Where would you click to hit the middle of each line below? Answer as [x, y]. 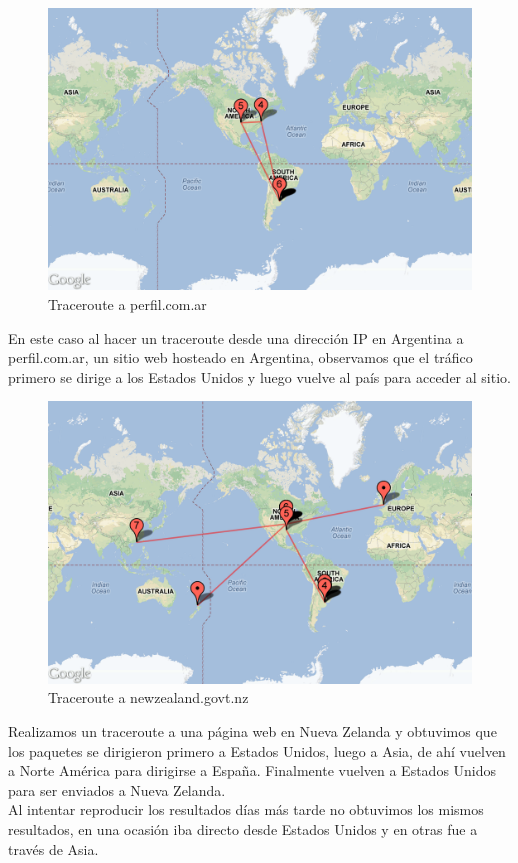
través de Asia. [53, 848]
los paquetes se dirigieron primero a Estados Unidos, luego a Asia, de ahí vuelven [257, 750]
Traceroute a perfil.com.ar [127, 303]
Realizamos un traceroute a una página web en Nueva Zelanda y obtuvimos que [252, 730]
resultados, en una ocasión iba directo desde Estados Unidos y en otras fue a [243, 828]
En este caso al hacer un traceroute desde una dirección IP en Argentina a [236, 337]
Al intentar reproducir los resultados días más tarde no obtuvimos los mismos [246, 809]
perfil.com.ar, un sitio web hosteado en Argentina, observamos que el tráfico [240, 357]
